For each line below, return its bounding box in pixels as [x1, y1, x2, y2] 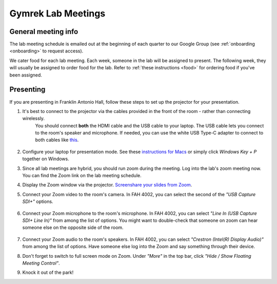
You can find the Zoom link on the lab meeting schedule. [22, 173, 142, 179]
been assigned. [9, 72, 42, 78]
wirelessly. [22, 116, 45, 122]
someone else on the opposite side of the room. [22, 224, 124, 231]
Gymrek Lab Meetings [9, 8, 106, 19]
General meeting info [9, 27, 78, 36]
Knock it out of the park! [22, 270, 74, 276]
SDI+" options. [22, 198, 53, 205]
